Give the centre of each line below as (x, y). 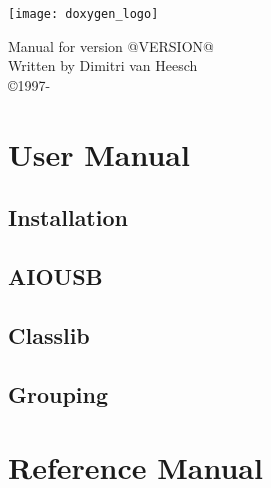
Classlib (49, 334)
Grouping (58, 393)
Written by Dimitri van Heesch (103, 65)
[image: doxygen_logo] (83, 14)
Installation (68, 217)
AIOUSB (55, 275)
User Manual (99, 153)
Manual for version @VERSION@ (111, 45)
